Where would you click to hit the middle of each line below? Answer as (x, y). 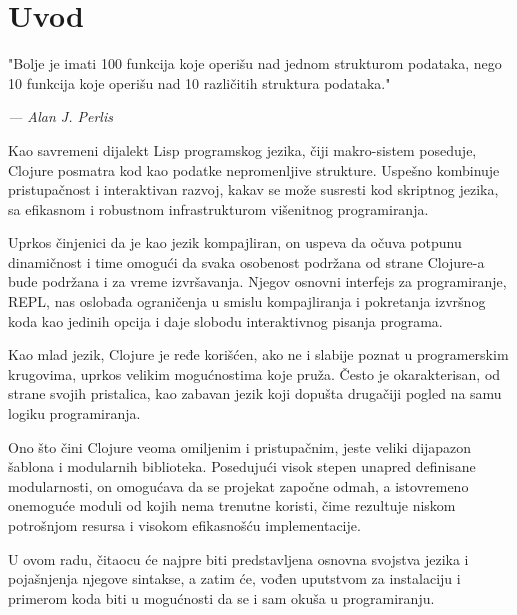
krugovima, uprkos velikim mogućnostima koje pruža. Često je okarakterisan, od (254, 373)
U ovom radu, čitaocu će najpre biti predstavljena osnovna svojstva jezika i (238, 558)
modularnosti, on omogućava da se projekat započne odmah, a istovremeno (238, 485)
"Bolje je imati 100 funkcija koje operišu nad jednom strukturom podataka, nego (255, 63)
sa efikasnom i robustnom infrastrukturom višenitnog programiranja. (218, 208)
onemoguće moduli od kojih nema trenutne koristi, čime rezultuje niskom (232, 505)
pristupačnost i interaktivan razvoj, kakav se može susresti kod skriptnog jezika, (253, 189)
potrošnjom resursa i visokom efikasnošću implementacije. (184, 525)
